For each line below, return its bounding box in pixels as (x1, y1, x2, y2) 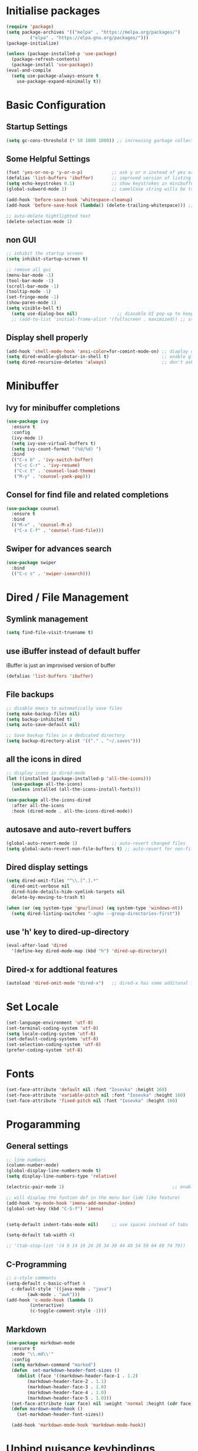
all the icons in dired (6, 754, 82, 765)
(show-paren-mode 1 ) (6, 300, 57, 306)
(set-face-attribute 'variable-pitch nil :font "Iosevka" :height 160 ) (6, 1092, 186, 1098)
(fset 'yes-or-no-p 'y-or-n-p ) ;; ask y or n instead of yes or (6, 170, 194, 176)
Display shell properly (6, 333, 88, 343)
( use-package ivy (6, 418, 49, 424)
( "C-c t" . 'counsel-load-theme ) (14, 468, 96, 474)
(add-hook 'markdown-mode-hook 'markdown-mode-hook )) (11, 1422, 146, 1429)
